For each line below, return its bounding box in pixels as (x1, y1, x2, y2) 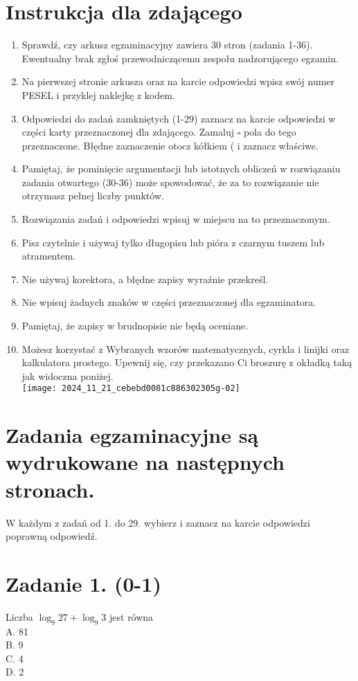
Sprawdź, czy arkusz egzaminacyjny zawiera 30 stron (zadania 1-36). (21, 37, 313, 52)
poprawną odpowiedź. (6, 529, 98, 543)
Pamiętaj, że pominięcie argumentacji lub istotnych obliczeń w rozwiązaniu (21, 161, 341, 176)
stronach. (6, 475, 95, 503)
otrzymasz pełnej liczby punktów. (21, 188, 164, 203)
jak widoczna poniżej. (21, 368, 114, 383)
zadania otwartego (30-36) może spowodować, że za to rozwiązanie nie (21, 174, 319, 189)
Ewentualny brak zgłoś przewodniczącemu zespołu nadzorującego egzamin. (21, 51, 339, 65)
